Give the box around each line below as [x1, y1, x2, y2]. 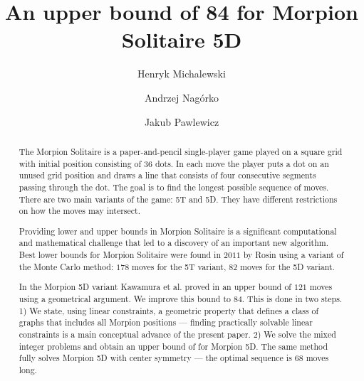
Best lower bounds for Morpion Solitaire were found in [19, 249, 222, 261]
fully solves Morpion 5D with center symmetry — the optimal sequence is [19, 352, 292, 364]
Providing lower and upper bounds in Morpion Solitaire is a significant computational [19, 225, 337, 237]
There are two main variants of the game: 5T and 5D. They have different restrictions [19, 193, 338, 205]
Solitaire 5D [121, 25, 242, 54]
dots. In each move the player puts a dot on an [155, 157, 329, 169]
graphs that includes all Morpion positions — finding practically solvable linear [19, 316, 313, 328]
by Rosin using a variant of [243, 249, 344, 261]
